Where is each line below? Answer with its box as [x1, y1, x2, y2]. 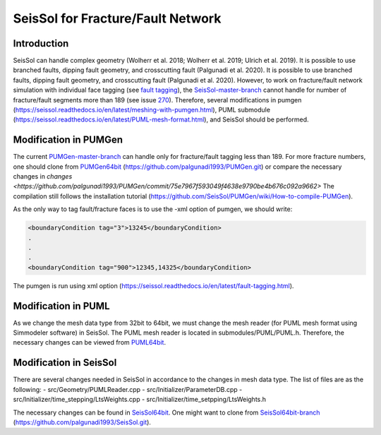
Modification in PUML [13, 300, 110, 312]
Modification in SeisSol [13, 357, 117, 369]
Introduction [13, 37, 69, 49]
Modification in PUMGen [13, 134, 123, 146]
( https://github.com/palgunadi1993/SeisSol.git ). [13, 417, 152, 427]
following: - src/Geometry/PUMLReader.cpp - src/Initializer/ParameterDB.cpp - [13, 385, 243, 393]
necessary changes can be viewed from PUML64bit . [13, 338, 166, 347]
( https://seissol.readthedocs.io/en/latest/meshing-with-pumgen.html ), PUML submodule [13, 106, 271, 114]
